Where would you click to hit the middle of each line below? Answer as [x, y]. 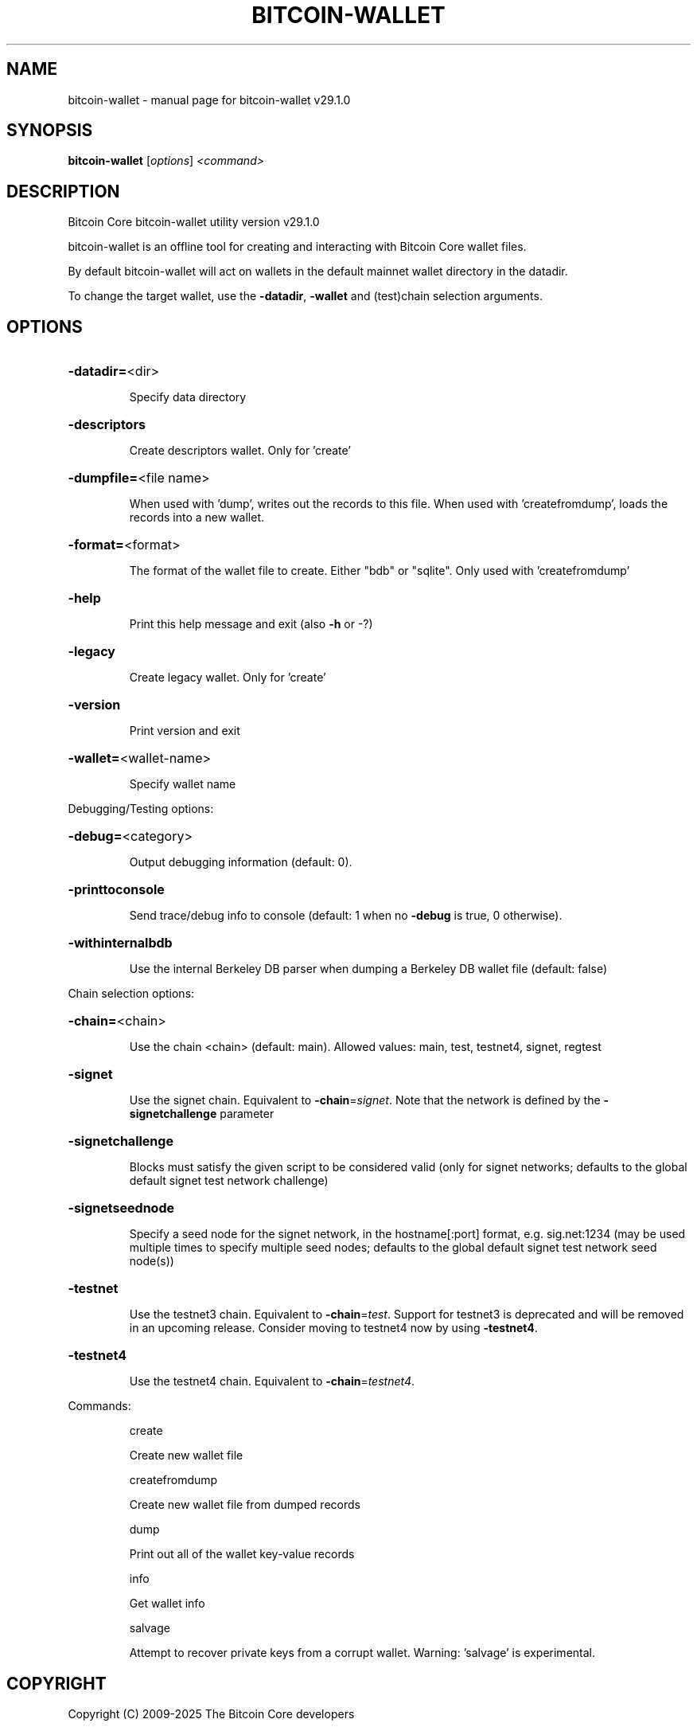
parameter [247, 1114]
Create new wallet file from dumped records [245, 1505]
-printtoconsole [116, 890]
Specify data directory [188, 397]
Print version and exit [185, 731]
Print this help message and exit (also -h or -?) [251, 624]
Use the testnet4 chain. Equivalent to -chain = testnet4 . [272, 1381]
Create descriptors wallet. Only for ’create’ [240, 451]
